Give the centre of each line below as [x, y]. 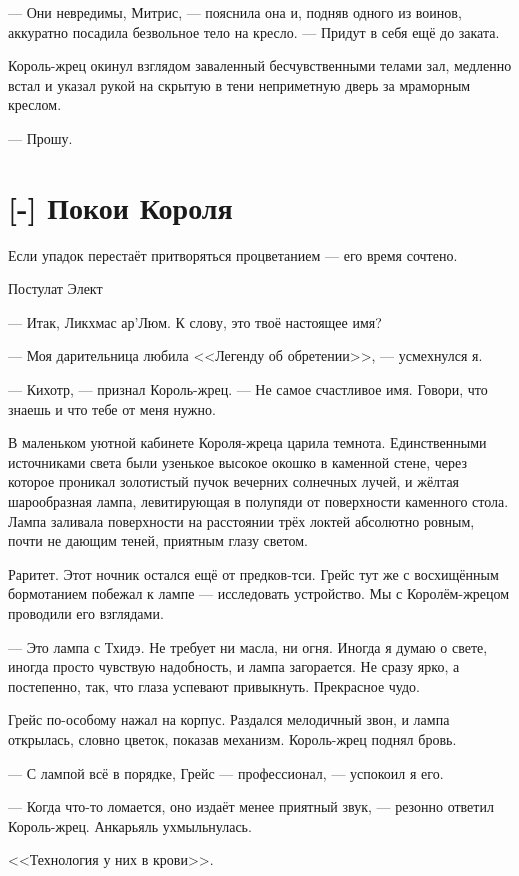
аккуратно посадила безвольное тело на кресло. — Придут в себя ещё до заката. [254, 31]
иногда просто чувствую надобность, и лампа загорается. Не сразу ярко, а [234, 666]
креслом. [35, 104]
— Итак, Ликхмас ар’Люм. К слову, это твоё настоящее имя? [195, 321]
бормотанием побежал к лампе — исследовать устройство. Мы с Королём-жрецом [259, 593]
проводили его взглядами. [86, 613]
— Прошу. [40, 137]
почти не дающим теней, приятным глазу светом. [158, 540]
